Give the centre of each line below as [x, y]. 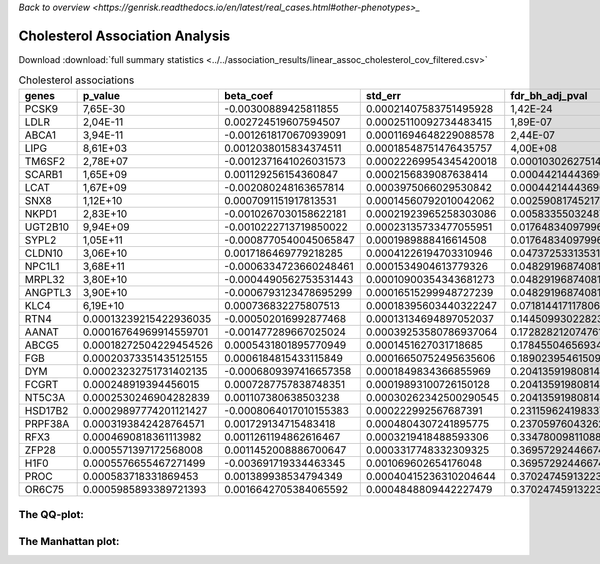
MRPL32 [44, 279]
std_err [383, 95]
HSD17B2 [46, 410]
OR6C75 [44, 489]
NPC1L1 [42, 266]
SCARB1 [43, 174]
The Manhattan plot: [69, 541]
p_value [101, 95]
